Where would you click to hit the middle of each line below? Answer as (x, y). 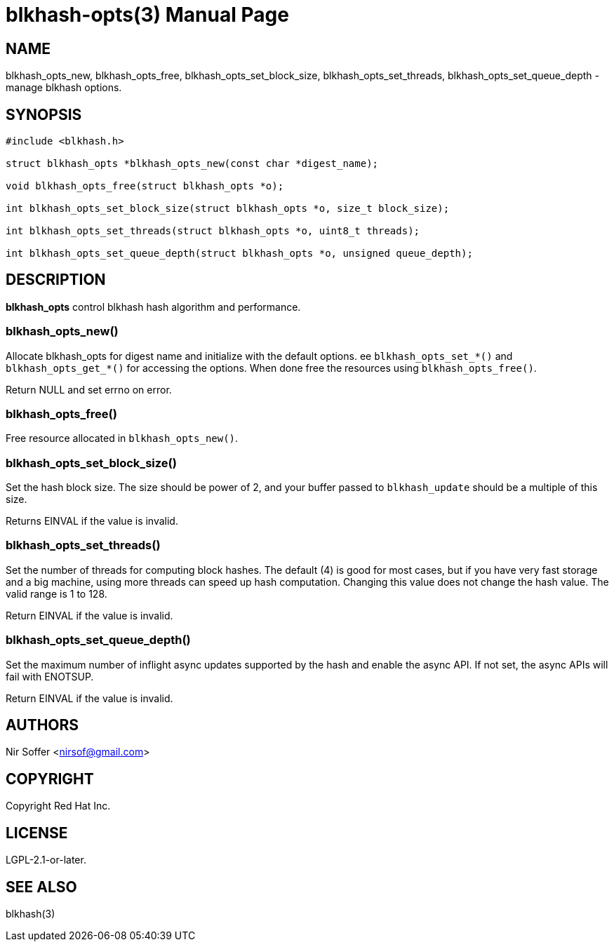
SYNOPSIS (44, 114)
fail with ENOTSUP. (50, 676)
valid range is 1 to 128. (56, 593)
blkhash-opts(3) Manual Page (147, 15)
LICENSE (37, 833)
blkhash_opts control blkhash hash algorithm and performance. (153, 307)
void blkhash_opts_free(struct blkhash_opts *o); (145, 186)
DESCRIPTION (56, 280)
